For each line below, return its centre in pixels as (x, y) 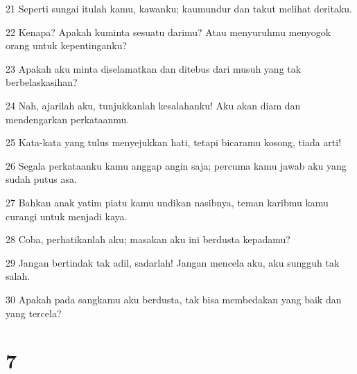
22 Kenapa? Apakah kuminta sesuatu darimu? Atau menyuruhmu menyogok (168, 32)
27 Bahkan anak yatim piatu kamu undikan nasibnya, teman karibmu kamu (167, 202)
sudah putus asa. (41, 179)
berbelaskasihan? (42, 82)
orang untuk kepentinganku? (67, 45)
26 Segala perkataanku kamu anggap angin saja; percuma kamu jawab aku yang (176, 165)
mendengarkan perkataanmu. (68, 119)
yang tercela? (34, 313)
